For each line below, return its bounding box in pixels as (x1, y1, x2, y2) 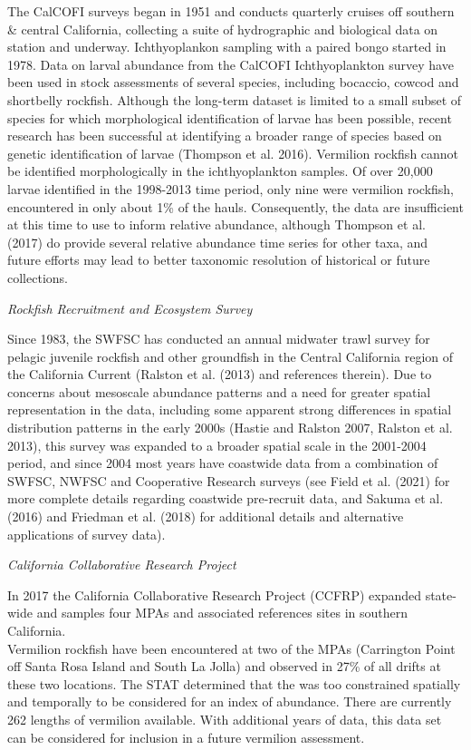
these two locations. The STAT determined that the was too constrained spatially (7, 674, 461, 693)
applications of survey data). (7, 524, 166, 543)
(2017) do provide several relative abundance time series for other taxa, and (7, 232, 428, 251)
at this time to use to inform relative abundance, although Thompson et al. (7, 215, 426, 234)
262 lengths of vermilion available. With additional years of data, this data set (7, 709, 442, 728)
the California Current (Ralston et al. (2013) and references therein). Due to (7, 365, 432, 384)
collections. (7, 268, 68, 287)
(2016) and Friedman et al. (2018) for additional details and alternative (7, 507, 404, 526)
